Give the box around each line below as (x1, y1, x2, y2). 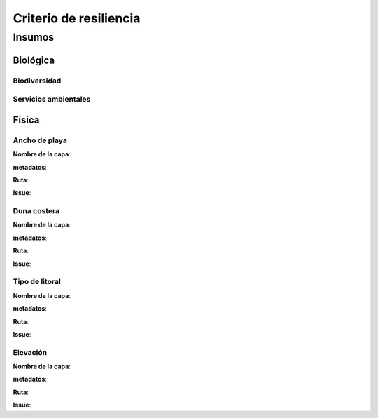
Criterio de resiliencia (13, 11, 141, 26)
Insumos (13, 31, 55, 43)
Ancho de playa (13, 135, 68, 145)
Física (13, 114, 40, 126)
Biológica (13, 54, 55, 66)
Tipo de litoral (13, 277, 61, 287)
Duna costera (13, 206, 59, 216)
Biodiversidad (13, 76, 62, 86)
